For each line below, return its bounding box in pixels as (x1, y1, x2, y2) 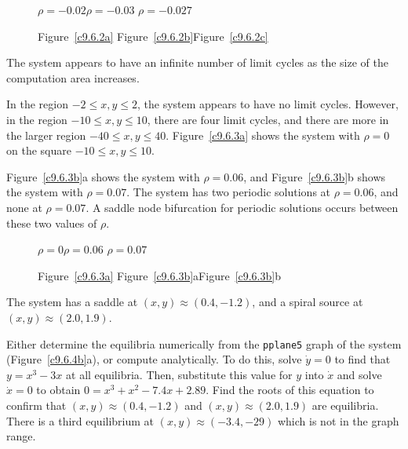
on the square (6, 142, 71, 159)
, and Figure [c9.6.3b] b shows (243, 168, 386, 184)
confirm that (6, 396, 67, 413)
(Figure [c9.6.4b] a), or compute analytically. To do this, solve (6, 351, 302, 367)
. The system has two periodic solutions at (126, 184, 331, 200)
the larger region (6, 126, 86, 143)
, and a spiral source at (252, 294, 363, 310)
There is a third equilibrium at (6, 412, 155, 429)
